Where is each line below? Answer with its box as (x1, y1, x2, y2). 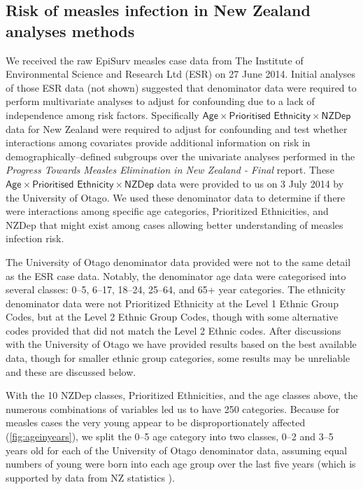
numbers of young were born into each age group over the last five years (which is (6, 456, 356, 471)
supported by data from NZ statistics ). (6, 470, 175, 484)
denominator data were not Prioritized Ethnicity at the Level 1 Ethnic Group (6, 295, 339, 310)
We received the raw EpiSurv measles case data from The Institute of (6, 52, 304, 67)
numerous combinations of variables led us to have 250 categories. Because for (6, 401, 340, 416)
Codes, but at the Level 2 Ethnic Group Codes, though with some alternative (6, 309, 339, 324)
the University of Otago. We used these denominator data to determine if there (6, 190, 346, 204)
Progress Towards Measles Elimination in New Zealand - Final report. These (6, 162, 334, 177)
